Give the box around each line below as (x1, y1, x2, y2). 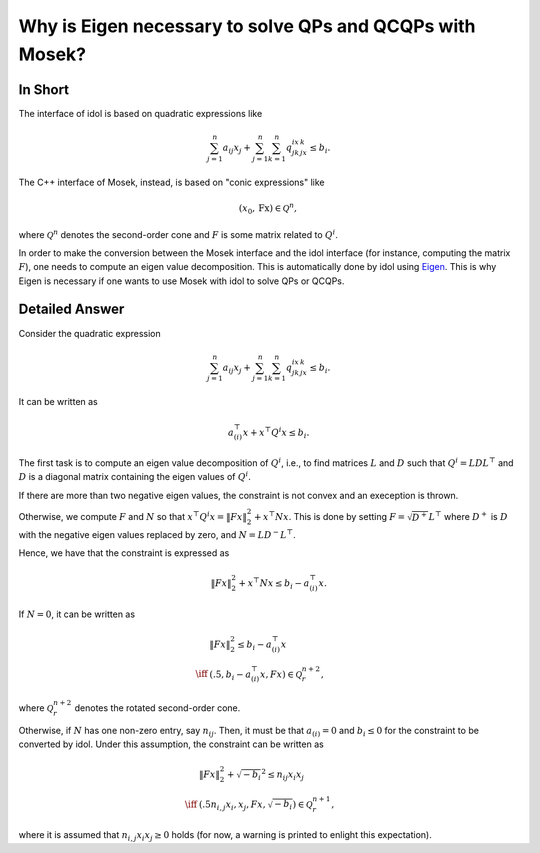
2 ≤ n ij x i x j (261, 767, 305, 782)
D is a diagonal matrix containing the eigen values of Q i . (18, 470, 252, 483)
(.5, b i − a (209, 668, 252, 682)
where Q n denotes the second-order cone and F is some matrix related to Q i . (18, 227, 339, 240)
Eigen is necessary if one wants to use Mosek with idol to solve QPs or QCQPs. (18, 275, 345, 287)
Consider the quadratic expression (18, 327, 161, 339)
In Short (18, 81, 70, 98)
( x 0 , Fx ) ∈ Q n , (238, 201, 297, 216)
